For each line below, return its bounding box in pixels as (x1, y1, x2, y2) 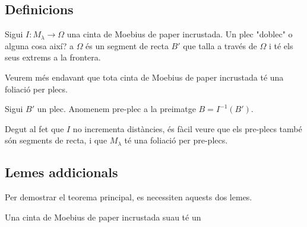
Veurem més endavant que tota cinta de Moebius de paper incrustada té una (5, 71, 284, 83)
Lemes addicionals (5, 163, 118, 181)
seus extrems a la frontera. (5, 51, 101, 63)
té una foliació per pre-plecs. (124, 134, 228, 146)
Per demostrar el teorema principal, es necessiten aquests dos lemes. (5, 191, 252, 203)
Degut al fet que (5, 122, 64, 135)
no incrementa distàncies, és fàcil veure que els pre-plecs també (72, 122, 302, 135)
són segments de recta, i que (5, 134, 107, 146)
